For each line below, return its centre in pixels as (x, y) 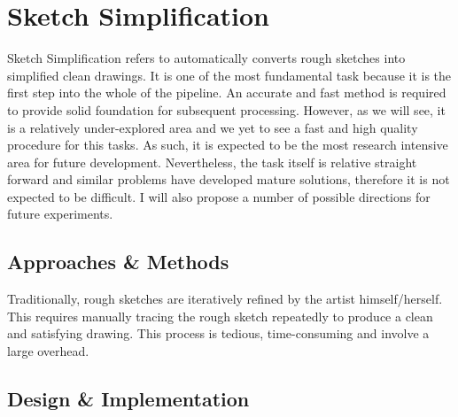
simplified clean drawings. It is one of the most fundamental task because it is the (229, 75)
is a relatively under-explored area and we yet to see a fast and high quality (213, 127)
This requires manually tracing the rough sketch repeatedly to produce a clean (220, 316)
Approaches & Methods (118, 262)
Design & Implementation (128, 399)
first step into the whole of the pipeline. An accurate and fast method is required (227, 93)
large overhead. (48, 351)
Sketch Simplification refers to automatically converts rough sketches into (206, 58)
